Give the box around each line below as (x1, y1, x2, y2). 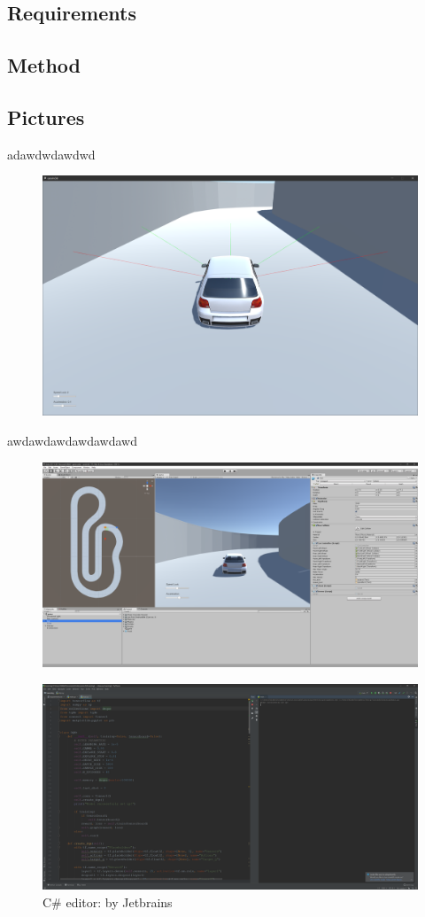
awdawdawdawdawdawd (7, 431, 137, 449)
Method (7, 51, 81, 79)
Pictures (7, 103, 85, 130)
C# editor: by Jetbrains (42, 892, 173, 911)
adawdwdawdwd (7, 144, 96, 163)
